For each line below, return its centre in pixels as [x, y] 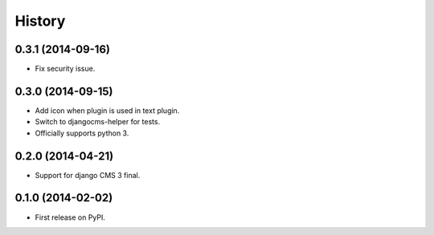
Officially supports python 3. [82, 133]
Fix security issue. [65, 69]
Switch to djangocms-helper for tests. [98, 122]
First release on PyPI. [70, 217]
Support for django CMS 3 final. [88, 175]
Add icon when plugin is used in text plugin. [107, 110]
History [40, 21]
